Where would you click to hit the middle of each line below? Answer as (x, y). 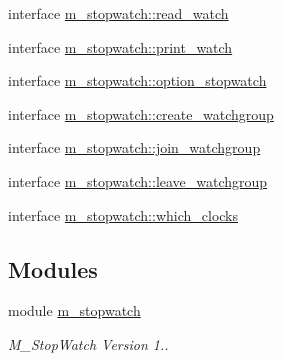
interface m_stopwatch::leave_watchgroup (138, 180)
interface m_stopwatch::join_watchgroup (134, 147)
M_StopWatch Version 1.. (88, 343)
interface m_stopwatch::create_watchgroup (141, 113)
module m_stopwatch (74, 310)
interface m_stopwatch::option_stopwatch (137, 80)
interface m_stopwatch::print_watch (120, 46)
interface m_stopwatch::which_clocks (123, 214)
